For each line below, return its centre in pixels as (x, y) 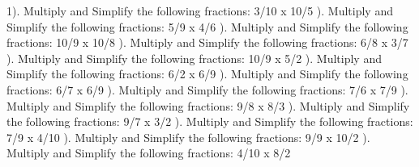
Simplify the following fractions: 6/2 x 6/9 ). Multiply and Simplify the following (207, 74)
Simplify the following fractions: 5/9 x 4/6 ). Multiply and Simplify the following (207, 26)
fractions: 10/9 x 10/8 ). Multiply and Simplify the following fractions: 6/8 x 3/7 (207, 42)
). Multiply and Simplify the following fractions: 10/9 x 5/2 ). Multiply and (194, 58)
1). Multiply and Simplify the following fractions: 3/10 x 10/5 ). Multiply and (200, 10)
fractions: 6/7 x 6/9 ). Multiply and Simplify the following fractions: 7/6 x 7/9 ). (207, 89)
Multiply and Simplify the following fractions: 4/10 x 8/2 (149, 153)
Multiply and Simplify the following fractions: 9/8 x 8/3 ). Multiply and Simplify (208, 105)
